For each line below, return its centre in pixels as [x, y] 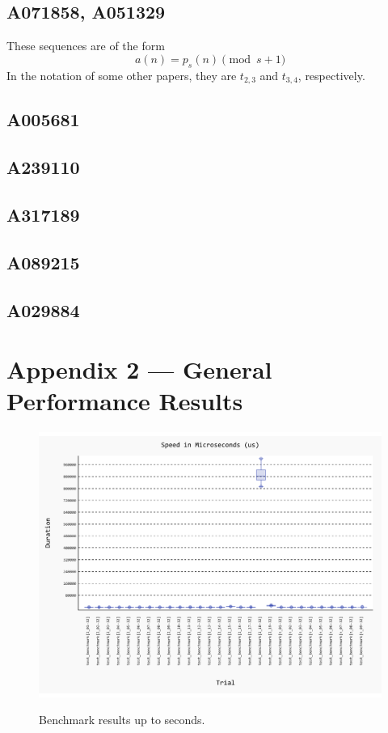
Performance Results [125, 401]
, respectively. [331, 75]
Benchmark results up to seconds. [122, 720]
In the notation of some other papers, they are [122, 75]
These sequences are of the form [86, 46]
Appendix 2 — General [139, 369]
